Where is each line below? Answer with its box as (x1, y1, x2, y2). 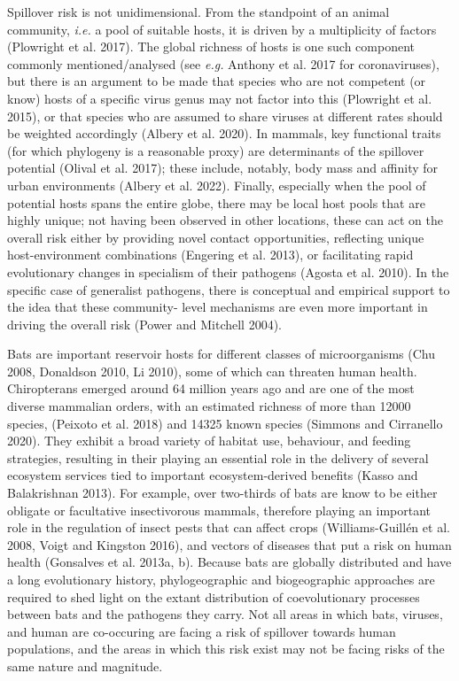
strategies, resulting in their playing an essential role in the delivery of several (7, 448, 429, 467)
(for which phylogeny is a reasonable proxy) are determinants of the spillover (7, 141, 424, 159)
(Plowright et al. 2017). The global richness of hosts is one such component (7, 37, 415, 56)
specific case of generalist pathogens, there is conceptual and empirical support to (7, 280, 450, 298)
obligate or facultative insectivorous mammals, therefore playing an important (7, 500, 432, 519)
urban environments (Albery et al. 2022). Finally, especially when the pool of (7, 175, 426, 194)
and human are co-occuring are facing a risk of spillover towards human (7, 622, 396, 640)
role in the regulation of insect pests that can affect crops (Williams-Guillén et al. (7, 518, 450, 537)
